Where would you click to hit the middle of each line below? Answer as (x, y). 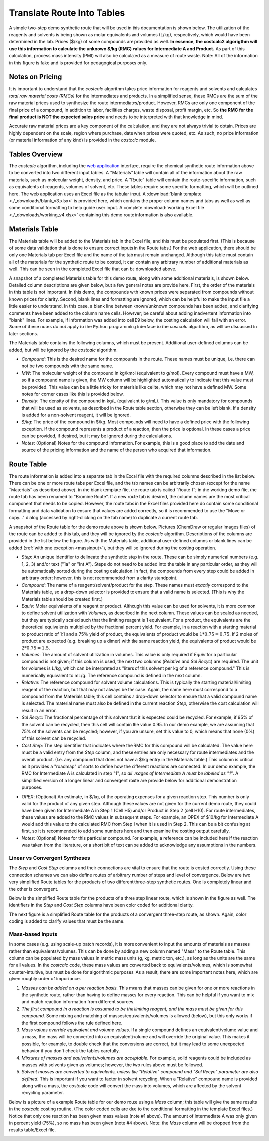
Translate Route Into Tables (67, 13)
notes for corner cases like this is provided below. (73, 394)
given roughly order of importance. (45, 979)
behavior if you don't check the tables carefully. (70, 1051)
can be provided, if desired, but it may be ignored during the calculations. (97, 436)
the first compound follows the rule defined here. (72, 1023)
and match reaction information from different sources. (78, 1002)
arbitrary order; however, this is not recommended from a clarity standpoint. (100, 578)
